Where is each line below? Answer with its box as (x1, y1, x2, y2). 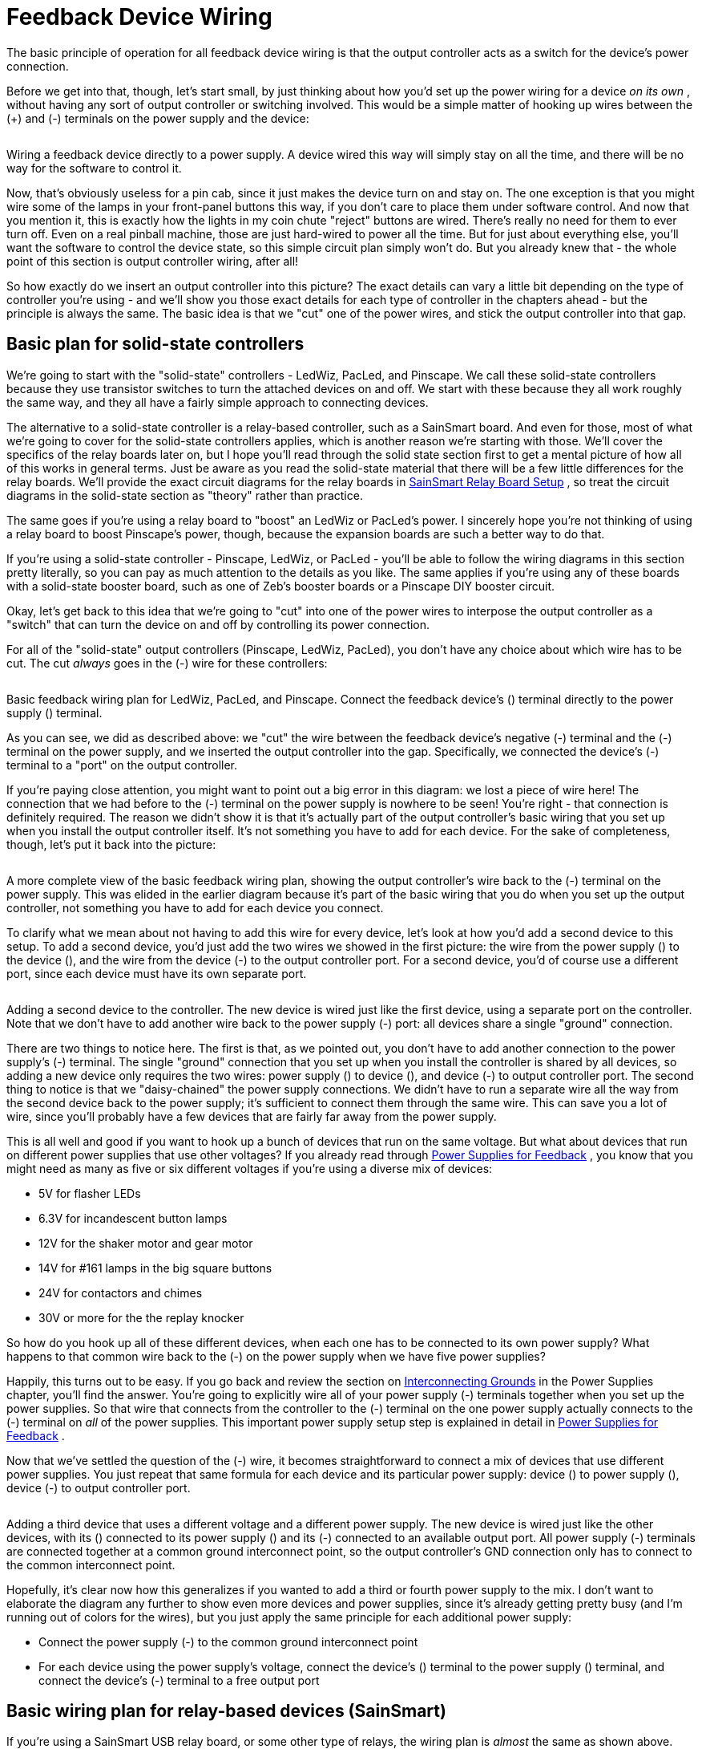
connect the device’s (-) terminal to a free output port (38, 1673, 320, 1687)
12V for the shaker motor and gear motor (38, 1236, 253, 1250)
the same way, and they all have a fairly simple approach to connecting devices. (6, 395, 429, 409)
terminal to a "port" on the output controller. (6, 757, 238, 772)
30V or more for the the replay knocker (38, 1310, 244, 1325)
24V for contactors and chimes (38, 1285, 203, 1300)
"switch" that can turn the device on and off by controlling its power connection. (6, 617, 430, 631)
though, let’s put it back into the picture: (6, 837, 216, 851)
